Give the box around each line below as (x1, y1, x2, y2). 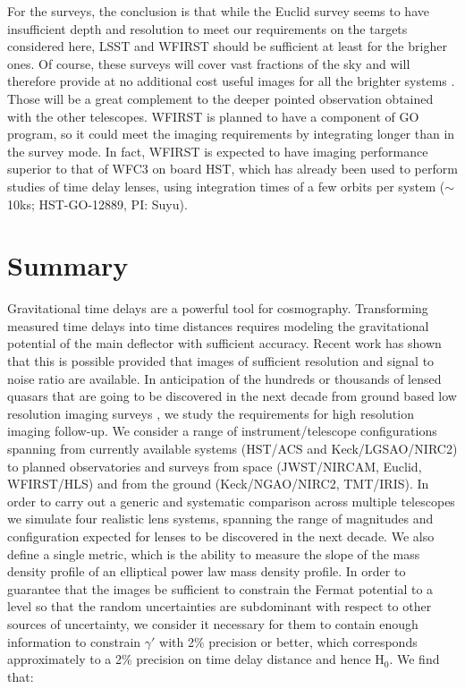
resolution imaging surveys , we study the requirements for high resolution (7, 404, 414, 422)
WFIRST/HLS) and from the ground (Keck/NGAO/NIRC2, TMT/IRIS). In (7, 474, 429, 493)
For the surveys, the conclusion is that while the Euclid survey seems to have (7, 2, 429, 20)
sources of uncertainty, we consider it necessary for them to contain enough (7, 614, 418, 633)
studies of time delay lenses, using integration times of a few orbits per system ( (7, 176, 445, 195)
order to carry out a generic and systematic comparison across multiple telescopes (7, 491, 455, 510)
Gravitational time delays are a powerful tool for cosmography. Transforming (7, 299, 428, 318)
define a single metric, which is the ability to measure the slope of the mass (7, 544, 420, 563)
